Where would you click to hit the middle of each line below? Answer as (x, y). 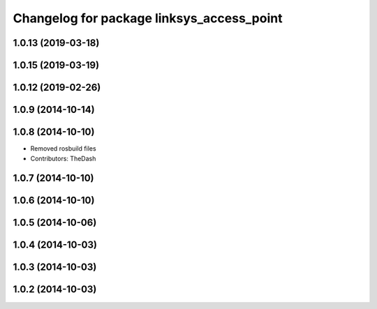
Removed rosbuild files (64, 149)
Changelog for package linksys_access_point (148, 18)
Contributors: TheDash (63, 158)
